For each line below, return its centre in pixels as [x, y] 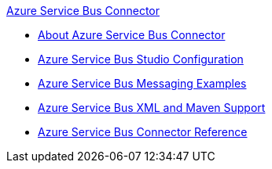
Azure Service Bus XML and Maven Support [152, 108]
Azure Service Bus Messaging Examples [142, 83]
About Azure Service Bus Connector [132, 35]
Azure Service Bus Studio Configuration [141, 59]
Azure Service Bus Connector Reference [143, 132]
